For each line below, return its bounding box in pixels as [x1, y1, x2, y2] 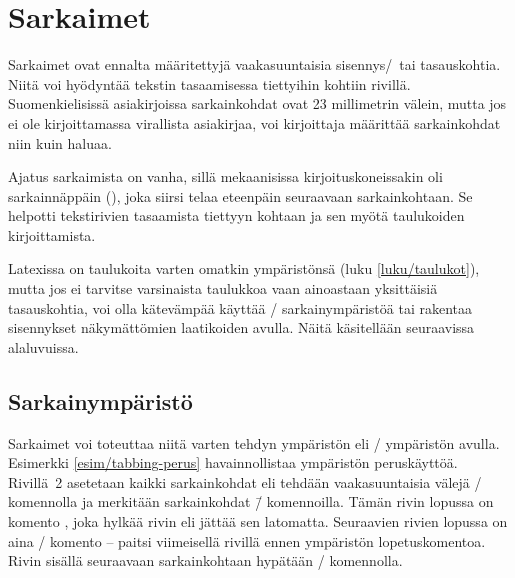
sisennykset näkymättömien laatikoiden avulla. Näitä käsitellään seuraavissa [8, 317, 475, 338]
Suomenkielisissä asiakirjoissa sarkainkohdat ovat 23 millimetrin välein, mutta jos [8, 93, 507, 114]
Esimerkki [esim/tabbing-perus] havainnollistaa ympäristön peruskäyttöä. [8, 452, 458, 473]
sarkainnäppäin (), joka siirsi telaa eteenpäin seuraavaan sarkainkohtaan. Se [8, 185, 473, 206]
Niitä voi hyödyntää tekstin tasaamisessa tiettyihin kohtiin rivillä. [8, 73, 411, 94]
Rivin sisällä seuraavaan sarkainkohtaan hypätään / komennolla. [8, 550, 403, 571]
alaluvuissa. [8, 336, 79, 357]
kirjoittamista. [8, 224, 96, 245]
